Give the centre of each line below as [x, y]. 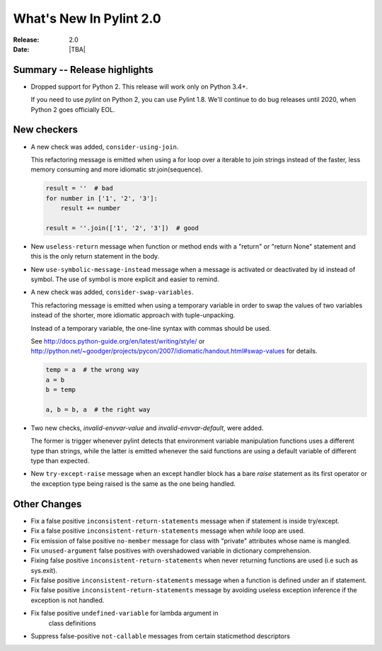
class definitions [72, 623]
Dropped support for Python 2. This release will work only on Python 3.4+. [139, 86]
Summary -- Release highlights [83, 70]
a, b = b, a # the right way [98, 409]
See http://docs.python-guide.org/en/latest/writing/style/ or [118, 341]
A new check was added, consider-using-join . [105, 147]
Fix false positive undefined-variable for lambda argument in [125, 613]
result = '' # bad [79, 188]
